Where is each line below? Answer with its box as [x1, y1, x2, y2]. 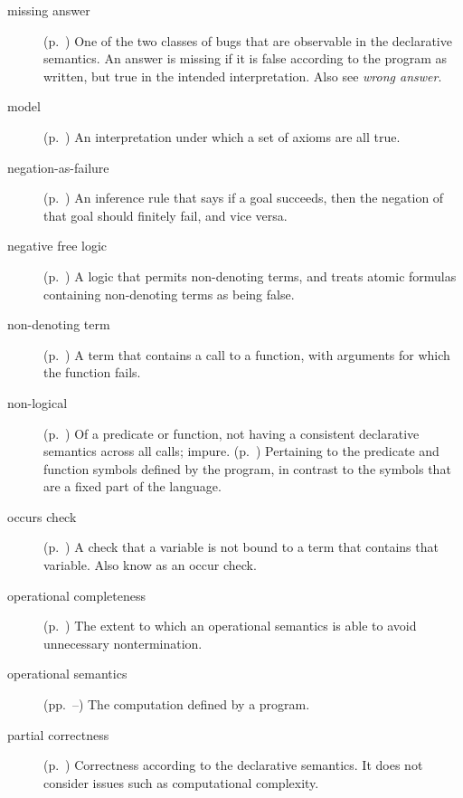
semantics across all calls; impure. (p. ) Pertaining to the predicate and [43, 442, 439, 461]
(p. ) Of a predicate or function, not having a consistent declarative [43, 423, 420, 442]
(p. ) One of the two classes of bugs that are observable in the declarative [43, 31, 452, 50]
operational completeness [7, 585, 146, 604]
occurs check [7, 507, 77, 526]
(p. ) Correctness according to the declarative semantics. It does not [43, 755, 423, 774]
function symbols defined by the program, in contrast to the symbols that [43, 459, 451, 478]
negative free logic [7, 236, 108, 255]
